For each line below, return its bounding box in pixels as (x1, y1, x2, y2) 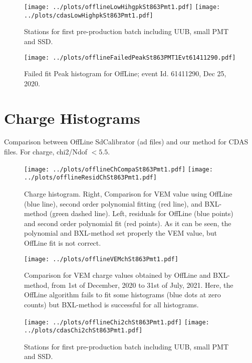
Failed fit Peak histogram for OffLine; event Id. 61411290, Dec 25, (24, 68, 226, 79)
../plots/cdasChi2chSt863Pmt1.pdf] (24, 327, 143, 334)
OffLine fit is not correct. (24, 237, 101, 248)
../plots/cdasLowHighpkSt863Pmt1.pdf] (24, 12, 153, 19)
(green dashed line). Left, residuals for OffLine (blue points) (49, 208, 233, 219)
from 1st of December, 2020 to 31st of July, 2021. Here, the (51, 279, 233, 290)
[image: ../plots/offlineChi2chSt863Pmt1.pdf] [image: (24, 318, 209, 326)
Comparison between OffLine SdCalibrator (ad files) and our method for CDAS (4, 136, 248, 147)
